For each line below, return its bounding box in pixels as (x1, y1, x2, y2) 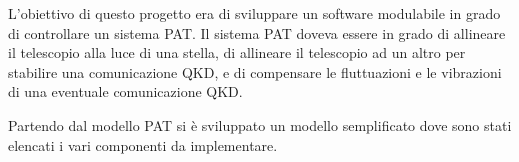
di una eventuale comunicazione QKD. (8, 81, 243, 102)
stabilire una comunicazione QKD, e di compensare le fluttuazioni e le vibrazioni (8, 61, 502, 82)
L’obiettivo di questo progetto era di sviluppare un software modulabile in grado (8, 3, 501, 23)
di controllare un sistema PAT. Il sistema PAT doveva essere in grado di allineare (8, 22, 506, 43)
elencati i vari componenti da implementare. (8, 134, 278, 155)
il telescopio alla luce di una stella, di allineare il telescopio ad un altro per (8, 42, 466, 63)
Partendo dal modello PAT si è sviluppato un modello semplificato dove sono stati (8, 114, 512, 135)
